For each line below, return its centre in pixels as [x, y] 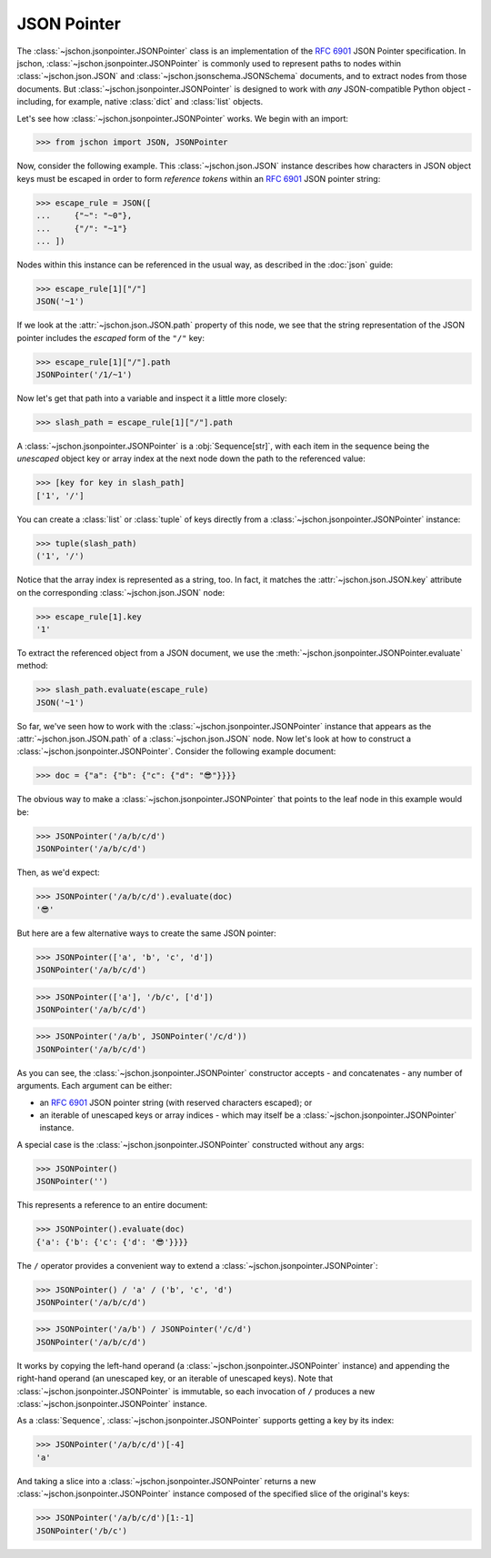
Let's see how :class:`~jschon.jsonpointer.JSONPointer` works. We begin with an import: [183, 118]
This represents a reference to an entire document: [112, 1205]
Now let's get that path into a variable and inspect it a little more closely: [152, 398]
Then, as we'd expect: [58, 872]
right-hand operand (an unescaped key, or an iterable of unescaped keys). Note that [175, 1379]
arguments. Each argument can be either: [95, 1086]
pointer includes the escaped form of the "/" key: [110, 337]
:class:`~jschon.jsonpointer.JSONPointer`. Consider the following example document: [176, 751]
